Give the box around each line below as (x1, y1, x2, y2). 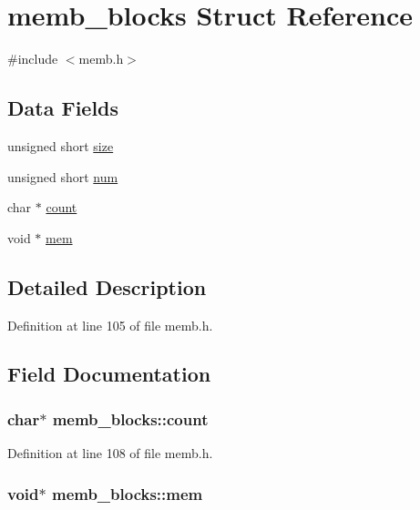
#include (7, 49, 58, 68)
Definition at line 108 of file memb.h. (7, 444, 213, 463)
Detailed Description (7, 272, 207, 301)
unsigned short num (7, 167, 118, 186)
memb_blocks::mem (51, 482, 203, 505)
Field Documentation (7, 360, 211, 388)
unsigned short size (7, 136, 114, 155)
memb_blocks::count (52, 407, 209, 430)
